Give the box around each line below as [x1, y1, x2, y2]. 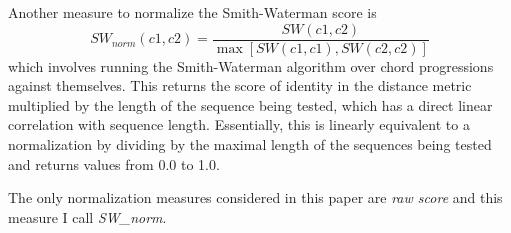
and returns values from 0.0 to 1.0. [8, 153, 220, 174]
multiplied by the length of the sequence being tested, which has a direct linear [8, 94, 493, 115]
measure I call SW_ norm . [8, 206, 167, 227]
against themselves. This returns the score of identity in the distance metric [8, 75, 472, 96]
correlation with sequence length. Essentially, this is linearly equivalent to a [8, 114, 470, 135]
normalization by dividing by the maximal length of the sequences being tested [8, 134, 492, 155]
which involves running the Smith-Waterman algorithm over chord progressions [8, 55, 494, 76]
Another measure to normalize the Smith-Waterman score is [8, 2, 377, 22]
